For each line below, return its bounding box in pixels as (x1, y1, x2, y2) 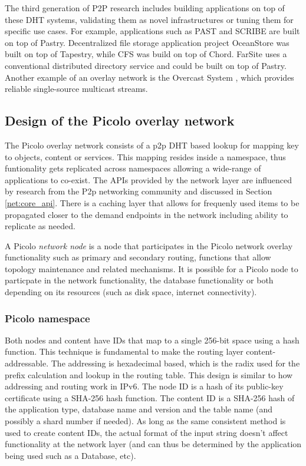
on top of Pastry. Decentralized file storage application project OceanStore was (5, 36, 289, 48)
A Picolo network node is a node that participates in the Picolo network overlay (5, 239, 293, 252)
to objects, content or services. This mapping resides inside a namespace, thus (5, 150, 286, 163)
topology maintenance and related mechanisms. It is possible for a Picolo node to (5, 262, 298, 275)
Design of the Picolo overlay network (5, 111, 235, 130)
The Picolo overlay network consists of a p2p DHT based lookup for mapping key (5, 138, 299, 151)
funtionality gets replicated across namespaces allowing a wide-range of (5, 162, 261, 174)
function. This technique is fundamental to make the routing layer (5, 345, 244, 358)
